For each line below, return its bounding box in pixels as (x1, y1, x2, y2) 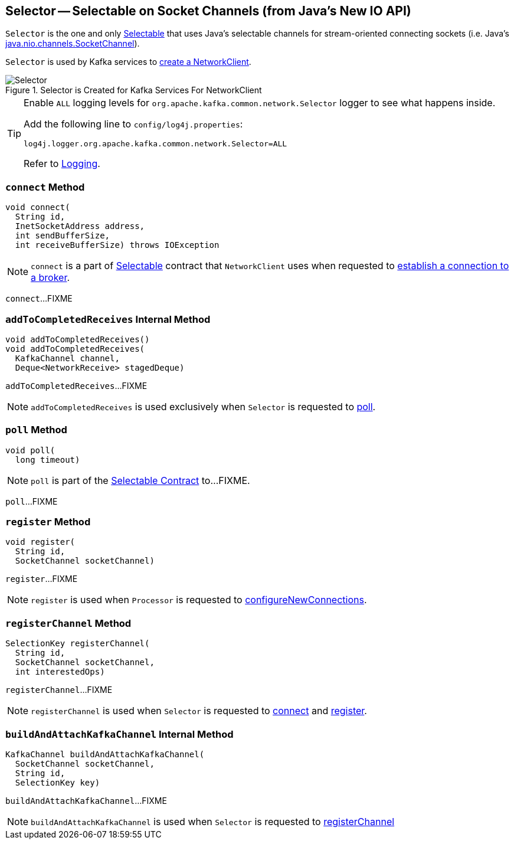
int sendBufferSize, (15, 231, 110, 241)
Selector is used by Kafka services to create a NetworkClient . (5, 57, 251, 67)
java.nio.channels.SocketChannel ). (5, 38, 140, 49)
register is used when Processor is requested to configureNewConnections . (31, 594, 367, 606)
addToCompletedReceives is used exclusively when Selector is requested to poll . (31, 400, 376, 413)
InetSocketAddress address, (15, 221, 145, 231)
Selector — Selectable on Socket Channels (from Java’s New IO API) (5, 4, 411, 18)
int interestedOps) (15, 667, 105, 677)
